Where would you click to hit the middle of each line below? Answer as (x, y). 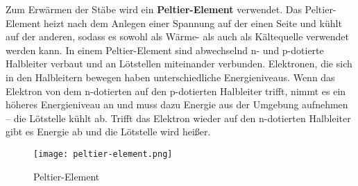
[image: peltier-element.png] (103, 154)
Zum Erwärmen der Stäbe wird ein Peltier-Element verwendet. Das (154, 9)
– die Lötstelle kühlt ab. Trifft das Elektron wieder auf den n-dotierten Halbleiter (178, 118)
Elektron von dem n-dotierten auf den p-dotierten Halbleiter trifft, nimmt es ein (176, 91)
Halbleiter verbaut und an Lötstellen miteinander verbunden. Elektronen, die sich (179, 64)
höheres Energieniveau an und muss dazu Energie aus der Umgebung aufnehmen (177, 104)
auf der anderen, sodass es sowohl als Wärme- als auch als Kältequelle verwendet (177, 36)
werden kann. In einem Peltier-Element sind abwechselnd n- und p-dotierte (165, 50)
